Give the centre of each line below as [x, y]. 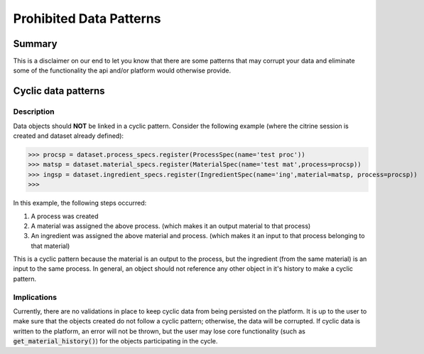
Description [34, 112]
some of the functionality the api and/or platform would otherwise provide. [122, 70]
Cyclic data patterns [59, 91]
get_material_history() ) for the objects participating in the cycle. [115, 341]
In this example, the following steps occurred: [80, 203]
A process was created [65, 216]
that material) [50, 246]
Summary [35, 44]
